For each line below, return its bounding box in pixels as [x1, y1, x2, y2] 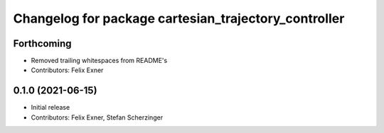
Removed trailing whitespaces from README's [31, 57, 168, 65]
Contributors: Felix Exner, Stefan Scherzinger [31, 113, 164, 122]
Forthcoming [13, 37, 72, 50]
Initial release [31, 103, 70, 112]
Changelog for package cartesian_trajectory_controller [13, 11, 345, 26]
